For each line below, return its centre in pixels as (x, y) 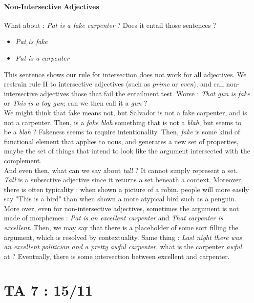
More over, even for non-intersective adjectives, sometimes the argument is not (122, 208)
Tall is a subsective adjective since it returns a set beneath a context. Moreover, (124, 180)
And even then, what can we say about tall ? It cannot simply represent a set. (121, 170)
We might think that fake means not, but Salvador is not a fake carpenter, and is (126, 112)
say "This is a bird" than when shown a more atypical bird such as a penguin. (120, 199)
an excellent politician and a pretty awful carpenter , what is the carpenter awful (123, 247)
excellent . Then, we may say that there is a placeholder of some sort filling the (121, 227)
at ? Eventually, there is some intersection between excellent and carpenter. (117, 256)
